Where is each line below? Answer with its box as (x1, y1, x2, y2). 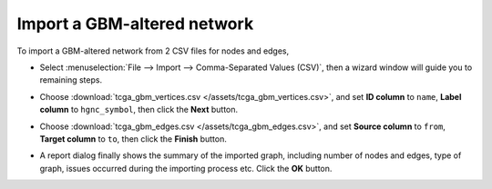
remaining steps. (39, 75, 103, 85)
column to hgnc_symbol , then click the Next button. (39, 104, 239, 115)
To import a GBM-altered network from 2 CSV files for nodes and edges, (16, 45, 290, 56)
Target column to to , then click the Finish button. (39, 133, 227, 144)
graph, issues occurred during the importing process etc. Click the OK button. (39, 163, 333, 174)
